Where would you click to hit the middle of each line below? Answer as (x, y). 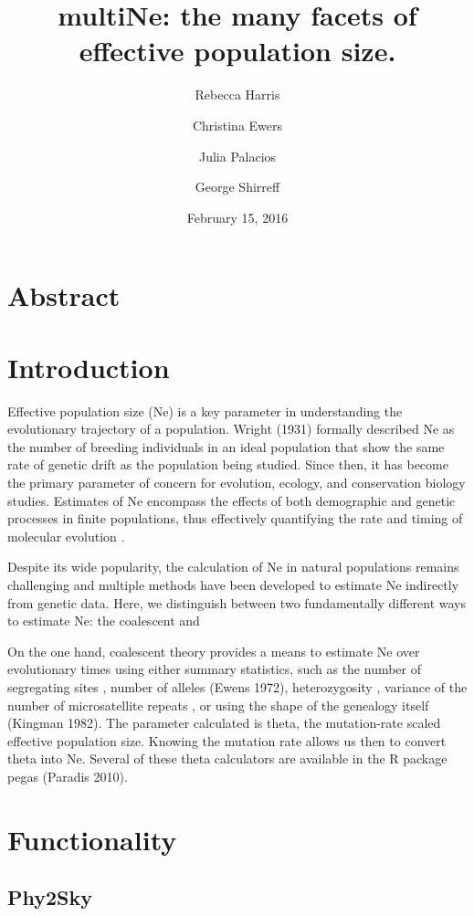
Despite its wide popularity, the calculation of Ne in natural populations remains (233, 567)
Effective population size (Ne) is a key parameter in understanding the (205, 411)
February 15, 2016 (237, 217)
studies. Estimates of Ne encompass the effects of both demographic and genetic (232, 500)
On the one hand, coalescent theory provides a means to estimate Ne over (214, 651)
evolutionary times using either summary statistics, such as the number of (215, 669)
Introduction (89, 367)
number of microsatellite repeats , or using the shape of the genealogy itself (218, 705)
